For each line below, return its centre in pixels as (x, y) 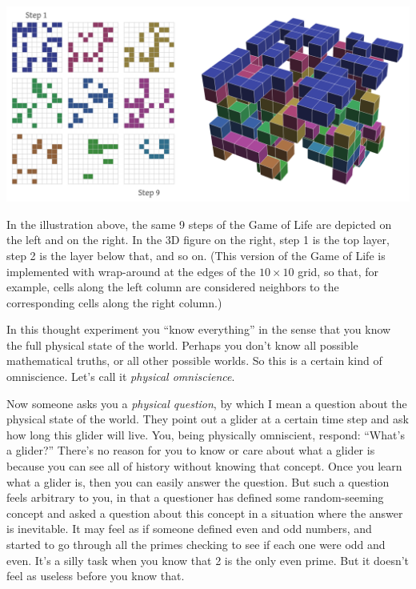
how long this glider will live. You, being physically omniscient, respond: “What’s (206, 434)
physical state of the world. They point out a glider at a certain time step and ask (208, 419)
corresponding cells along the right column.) (114, 302)
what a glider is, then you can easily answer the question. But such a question (198, 481)
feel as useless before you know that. (96, 576)
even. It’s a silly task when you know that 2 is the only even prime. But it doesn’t (208, 560)
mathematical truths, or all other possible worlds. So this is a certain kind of (194, 361)
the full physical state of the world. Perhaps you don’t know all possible (182, 345)
